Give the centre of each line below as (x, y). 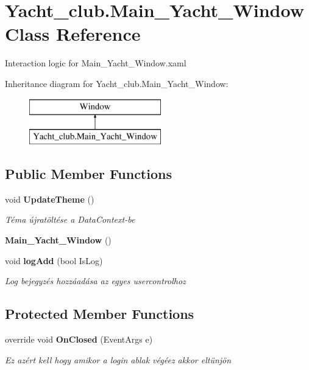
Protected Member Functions (100, 314)
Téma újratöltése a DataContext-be (70, 219)
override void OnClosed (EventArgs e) (79, 339)
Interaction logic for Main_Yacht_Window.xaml (96, 63)
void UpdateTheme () (50, 199)
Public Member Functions (88, 174)
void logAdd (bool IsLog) (54, 260)
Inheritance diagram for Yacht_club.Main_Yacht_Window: (117, 83)
